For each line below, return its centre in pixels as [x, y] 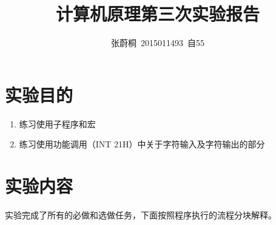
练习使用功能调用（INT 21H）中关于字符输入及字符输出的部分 [142, 144]
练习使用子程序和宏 [57, 123]
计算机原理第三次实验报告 [157, 14]
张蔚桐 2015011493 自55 [158, 43]
